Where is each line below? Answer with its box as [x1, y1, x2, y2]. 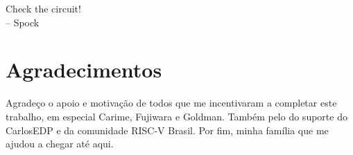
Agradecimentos [6, 55, 162, 84]
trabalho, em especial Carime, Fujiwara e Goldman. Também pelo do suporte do [6, 109, 347, 123]
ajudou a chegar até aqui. [6, 136, 114, 151]
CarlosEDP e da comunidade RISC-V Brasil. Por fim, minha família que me [6, 122, 329, 137]
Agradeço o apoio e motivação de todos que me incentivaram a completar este [6, 95, 337, 110]
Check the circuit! [6, 1, 81, 15]
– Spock [6, 15, 40, 29]
